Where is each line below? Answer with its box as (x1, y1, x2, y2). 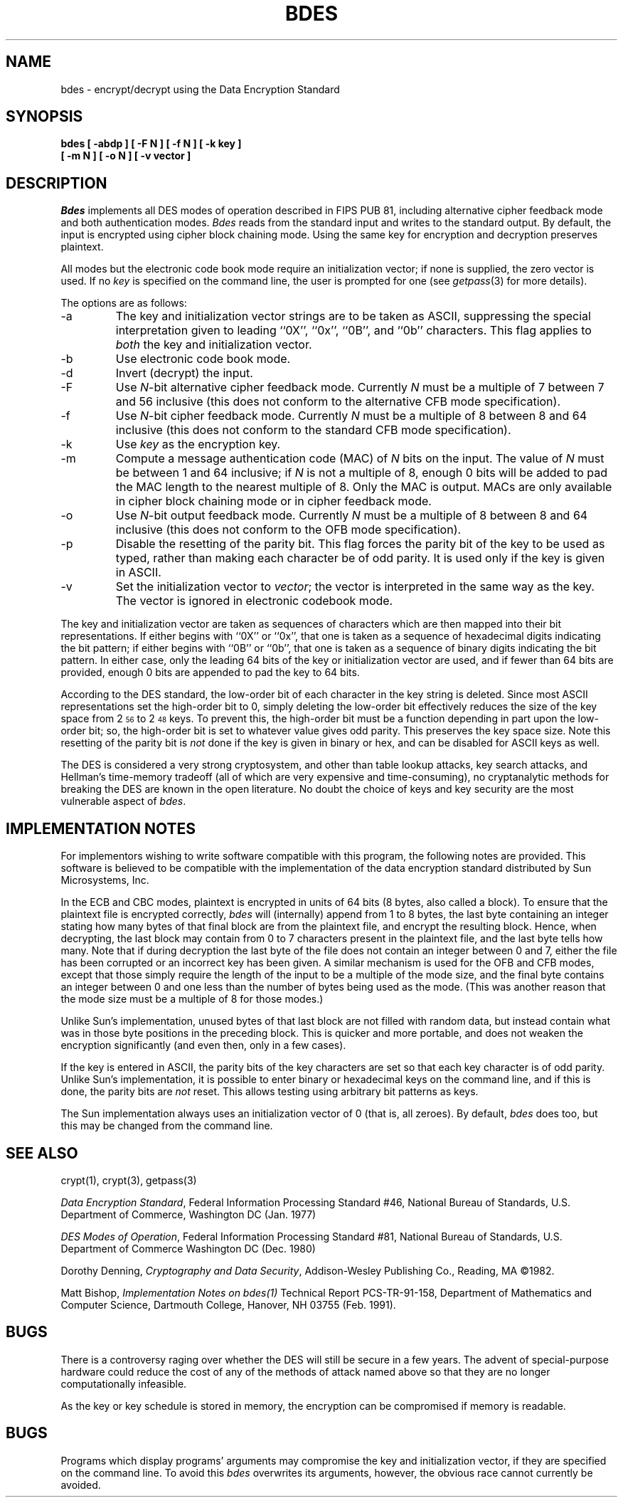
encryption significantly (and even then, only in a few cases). (60, 1039, 346, 1052)
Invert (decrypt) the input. (115, 366, 253, 381)
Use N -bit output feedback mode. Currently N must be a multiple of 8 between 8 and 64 (115, 508, 588, 523)
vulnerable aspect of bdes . (60, 795, 186, 808)
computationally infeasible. (60, 1377, 187, 1390)
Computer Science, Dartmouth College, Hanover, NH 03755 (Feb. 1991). (60, 1298, 396, 1311)
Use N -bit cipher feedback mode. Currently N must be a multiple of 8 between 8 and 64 (115, 408, 587, 423)
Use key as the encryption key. (115, 437, 281, 452)
